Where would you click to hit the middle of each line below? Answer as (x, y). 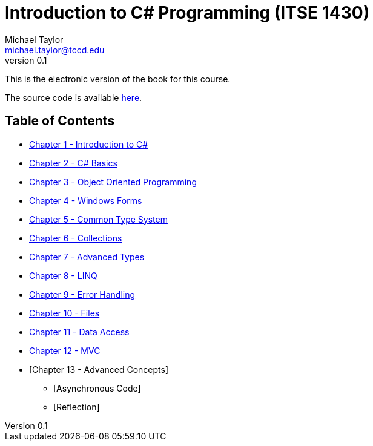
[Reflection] (77, 407)
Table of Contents (60, 121)
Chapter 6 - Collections (76, 238)
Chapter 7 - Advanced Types (87, 257)
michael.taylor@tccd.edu (55, 50)
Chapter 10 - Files (64, 313)
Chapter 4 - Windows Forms (86, 200)
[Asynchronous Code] (97, 388)
